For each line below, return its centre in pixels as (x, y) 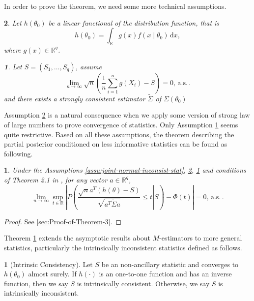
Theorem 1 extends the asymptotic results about (77, 238)
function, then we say (36, 283)
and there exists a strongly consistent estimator (75, 98)
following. (18, 153)
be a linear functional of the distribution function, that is (134, 22)
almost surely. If (52, 274)
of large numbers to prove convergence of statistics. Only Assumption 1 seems (121, 124)
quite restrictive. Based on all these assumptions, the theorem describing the (119, 134)
